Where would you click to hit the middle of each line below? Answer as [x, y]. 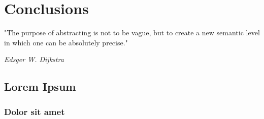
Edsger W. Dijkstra [34, 59]
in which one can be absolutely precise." [66, 42]
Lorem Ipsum [40, 86]
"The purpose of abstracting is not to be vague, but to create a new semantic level [132, 33]
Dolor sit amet [35, 111]
